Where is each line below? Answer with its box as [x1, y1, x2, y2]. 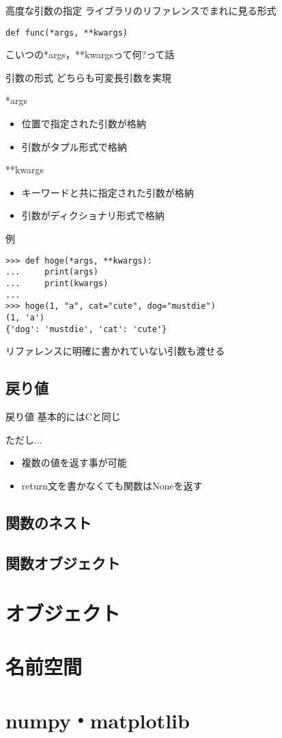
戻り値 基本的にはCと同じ [5, 409, 121, 423]
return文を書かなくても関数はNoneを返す [21, 478, 203, 492]
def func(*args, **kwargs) [5, 27, 128, 38]
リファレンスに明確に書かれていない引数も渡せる [5, 344, 225, 358]
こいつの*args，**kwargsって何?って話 [5, 47, 175, 62]
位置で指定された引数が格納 [21, 116, 146, 131]
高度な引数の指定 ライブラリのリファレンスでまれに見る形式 [5, 3, 277, 17]
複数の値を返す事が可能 [21, 455, 127, 470]
